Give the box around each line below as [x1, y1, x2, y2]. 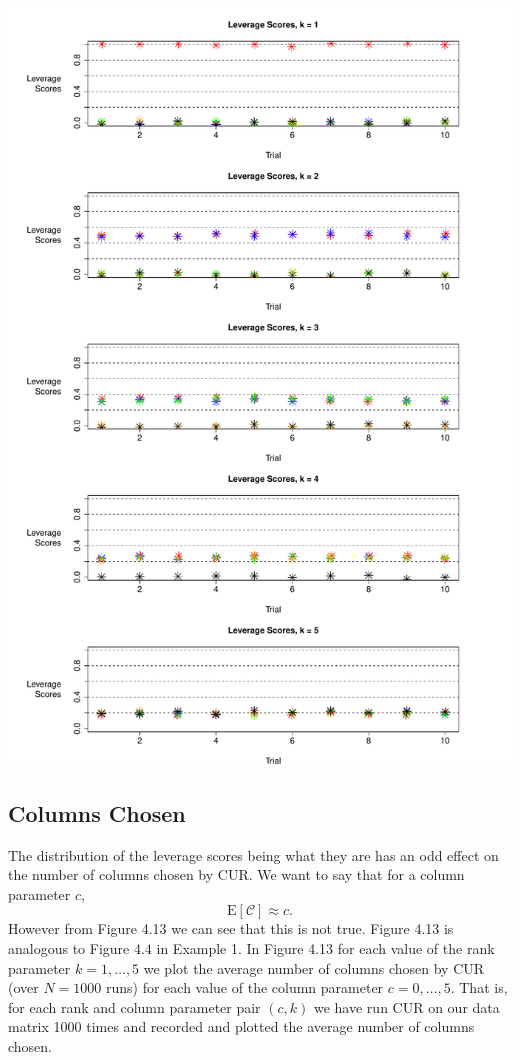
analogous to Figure [8, 937, 130, 958]
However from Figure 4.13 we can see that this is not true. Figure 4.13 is [8, 918, 454, 939]
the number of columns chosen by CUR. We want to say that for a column [8, 864, 465, 885]
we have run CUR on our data [313, 996, 500, 1017]
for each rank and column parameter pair [8, 996, 261, 1017]
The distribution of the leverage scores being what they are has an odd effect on [8, 844, 499, 865]
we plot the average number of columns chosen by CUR [143, 957, 485, 978]
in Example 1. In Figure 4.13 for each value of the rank [156, 937, 495, 958]
